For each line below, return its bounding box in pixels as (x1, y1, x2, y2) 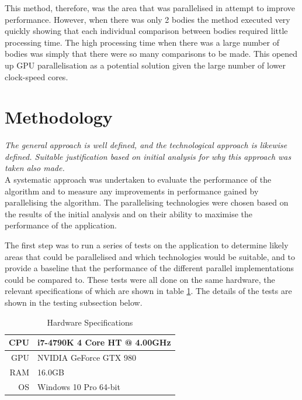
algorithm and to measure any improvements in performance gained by (5, 184, 259, 197)
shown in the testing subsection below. (5, 296, 143, 308)
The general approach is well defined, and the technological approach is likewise (5, 139, 287, 151)
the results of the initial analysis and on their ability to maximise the (5, 207, 252, 220)
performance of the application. (5, 219, 117, 231)
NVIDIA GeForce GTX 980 (37, 351, 137, 364)
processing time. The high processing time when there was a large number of (5, 36, 279, 48)
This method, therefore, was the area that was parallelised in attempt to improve (5, 2, 296, 13)
